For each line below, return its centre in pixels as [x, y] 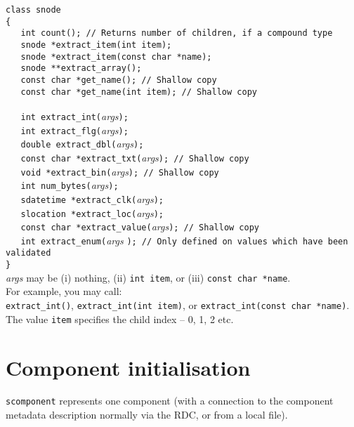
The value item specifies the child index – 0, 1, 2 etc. [120, 318]
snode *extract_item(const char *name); [116, 57]
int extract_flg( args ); [74, 130]
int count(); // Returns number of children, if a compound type [177, 33]
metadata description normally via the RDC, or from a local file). [147, 415]
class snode [33, 10]
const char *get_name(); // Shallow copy [119, 80]
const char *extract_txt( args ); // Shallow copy [135, 157]
